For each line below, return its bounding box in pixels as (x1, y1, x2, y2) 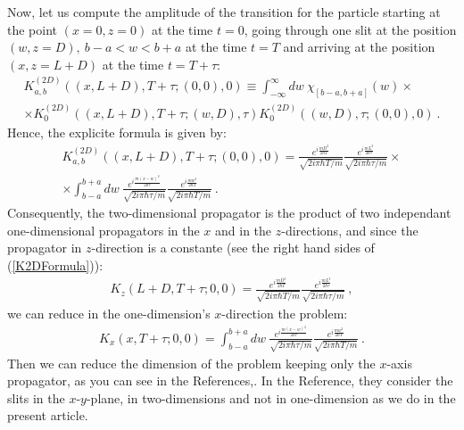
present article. (7, 406, 88, 425)
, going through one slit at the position (244, 20, 457, 38)
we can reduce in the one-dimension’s (7, 304, 211, 323)
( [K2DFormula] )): (7, 256, 104, 275)
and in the (215, 220, 272, 239)
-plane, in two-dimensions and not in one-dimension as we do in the (86, 388, 456, 407)
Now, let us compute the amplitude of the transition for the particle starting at (7, 3, 441, 21)
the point (7, 20, 58, 38)
